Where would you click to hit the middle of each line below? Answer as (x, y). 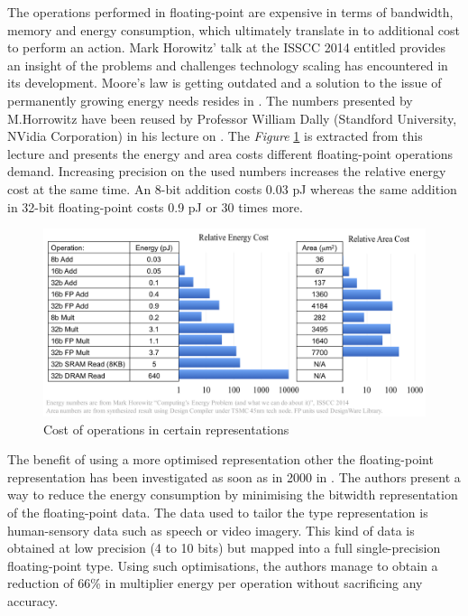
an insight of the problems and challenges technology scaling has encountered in (228, 65)
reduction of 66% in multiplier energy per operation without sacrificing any (215, 583)
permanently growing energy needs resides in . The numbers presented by (210, 100)
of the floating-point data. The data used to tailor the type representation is (218, 512)
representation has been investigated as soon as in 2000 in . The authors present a (234, 476)
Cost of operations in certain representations (166, 429)
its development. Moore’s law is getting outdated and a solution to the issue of (225, 83)
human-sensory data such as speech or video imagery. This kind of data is (211, 530)
